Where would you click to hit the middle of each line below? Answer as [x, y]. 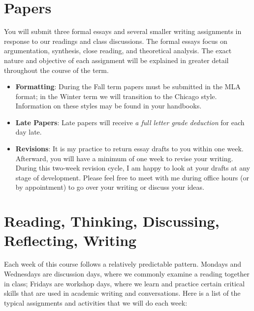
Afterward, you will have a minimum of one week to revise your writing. [124, 158]
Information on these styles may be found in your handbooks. [109, 106]
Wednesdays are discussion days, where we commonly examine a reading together [127, 273]
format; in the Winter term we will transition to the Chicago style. [116, 96]
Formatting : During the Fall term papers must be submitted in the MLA [128, 86]
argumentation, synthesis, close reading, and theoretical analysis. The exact [118, 51]
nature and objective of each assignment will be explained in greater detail [116, 60]
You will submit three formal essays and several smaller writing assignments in [123, 31]
